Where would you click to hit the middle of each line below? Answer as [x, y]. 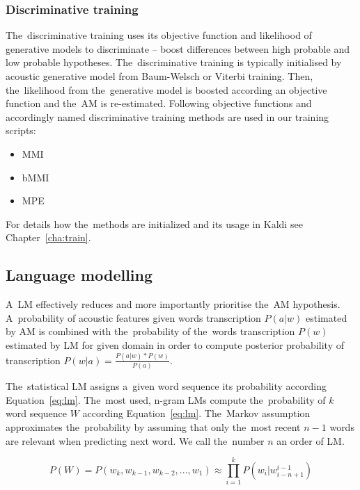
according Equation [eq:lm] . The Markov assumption [196, 413]
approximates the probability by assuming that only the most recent [153, 426]
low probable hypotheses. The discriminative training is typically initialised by [174, 62]
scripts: [21, 130]
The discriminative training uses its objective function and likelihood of [159, 35]
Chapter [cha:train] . [48, 237]
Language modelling [79, 275]
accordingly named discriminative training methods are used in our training [167, 116]
